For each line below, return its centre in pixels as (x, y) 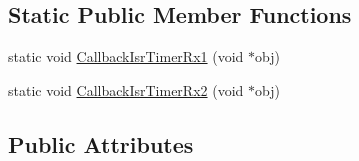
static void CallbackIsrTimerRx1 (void (126, 56)
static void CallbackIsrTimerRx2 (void (126, 89)
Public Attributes (101, 143)
